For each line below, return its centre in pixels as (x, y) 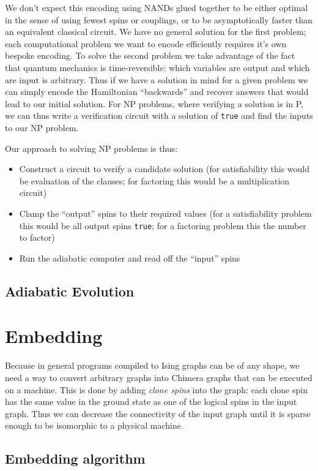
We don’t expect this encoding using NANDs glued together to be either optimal (157, 7)
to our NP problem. (42, 127)
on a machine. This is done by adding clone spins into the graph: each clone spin (156, 389)
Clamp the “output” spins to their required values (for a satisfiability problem (165, 213)
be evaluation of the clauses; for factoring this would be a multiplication (154, 180)
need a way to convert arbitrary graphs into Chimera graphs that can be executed (159, 377)
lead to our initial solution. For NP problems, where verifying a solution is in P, (154, 103)
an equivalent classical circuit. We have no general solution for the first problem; (156, 32)
